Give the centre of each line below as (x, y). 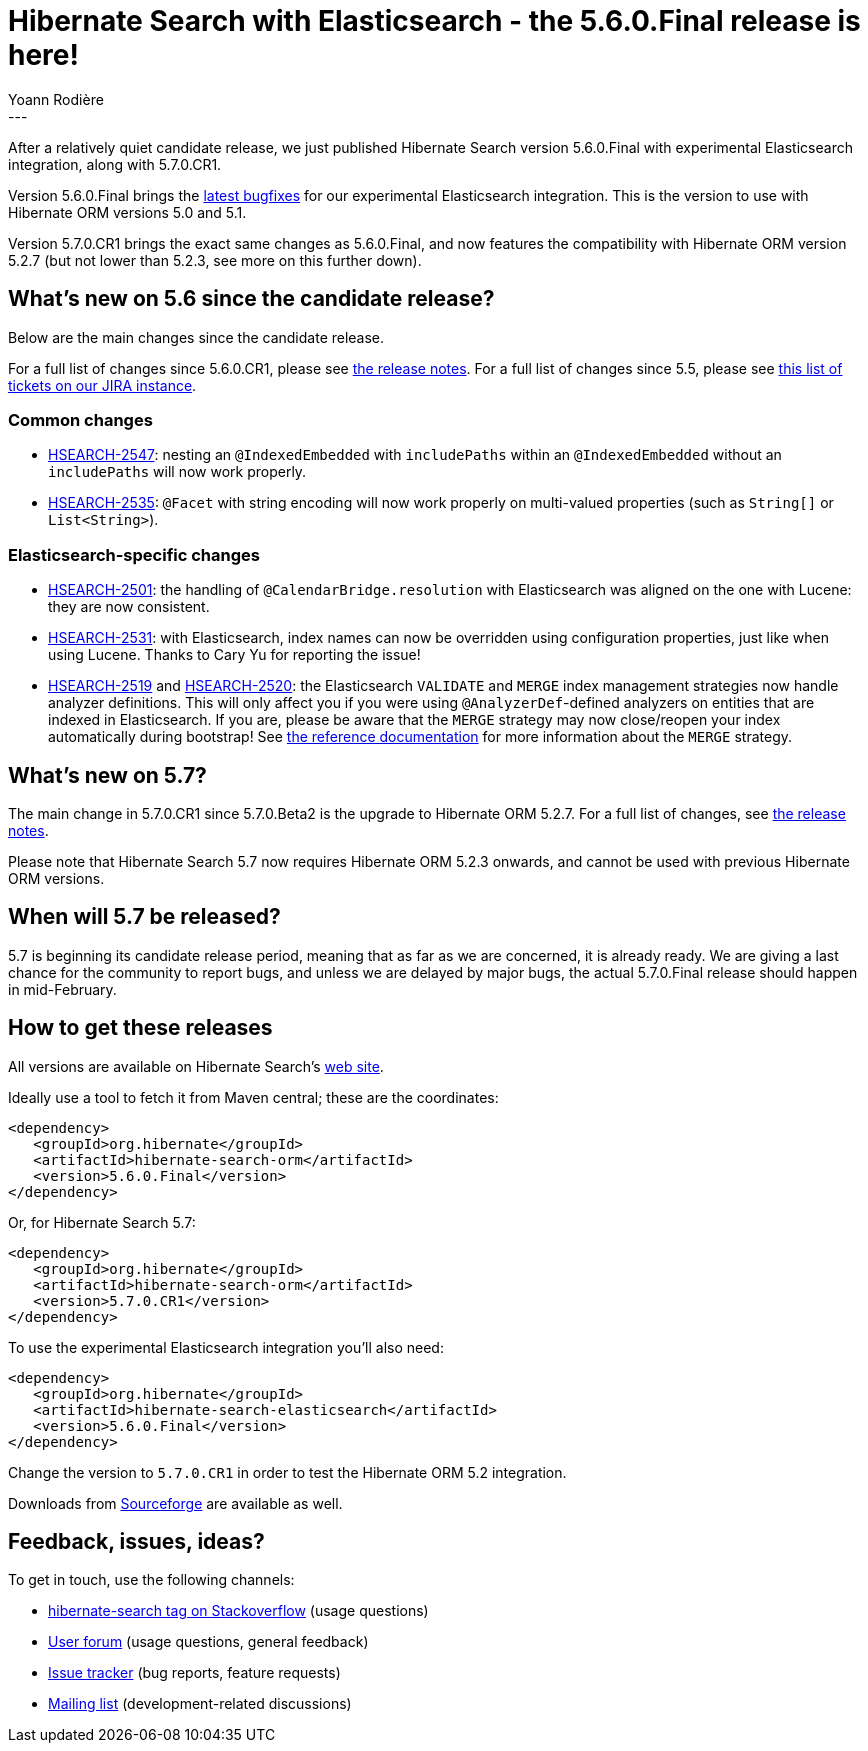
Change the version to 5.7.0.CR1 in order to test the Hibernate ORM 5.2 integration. (287, 1472)
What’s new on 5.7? (107, 775)
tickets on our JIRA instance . (102, 385)
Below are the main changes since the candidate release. (196, 337)
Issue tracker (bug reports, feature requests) (194, 1673)
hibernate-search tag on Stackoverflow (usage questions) (238, 1611)
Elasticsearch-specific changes (134, 554)
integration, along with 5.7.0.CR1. (115, 164)
